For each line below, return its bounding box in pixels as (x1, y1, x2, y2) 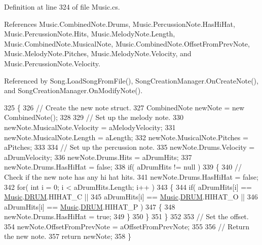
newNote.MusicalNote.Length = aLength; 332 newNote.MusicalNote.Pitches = (4, 132, 248, 142)
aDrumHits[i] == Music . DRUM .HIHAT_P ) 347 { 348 (4, 201, 175, 212)
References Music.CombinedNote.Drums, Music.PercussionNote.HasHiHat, (4, 18, 235, 29)
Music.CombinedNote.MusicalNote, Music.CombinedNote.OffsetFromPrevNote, (4, 38, 250, 49)
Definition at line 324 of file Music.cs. (4, 2, 120, 12)
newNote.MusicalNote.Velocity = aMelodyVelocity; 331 (4, 121, 176, 132)
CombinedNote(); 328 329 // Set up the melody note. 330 (4, 112, 183, 123)
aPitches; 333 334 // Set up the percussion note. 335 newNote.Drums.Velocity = (4, 142, 255, 152)
